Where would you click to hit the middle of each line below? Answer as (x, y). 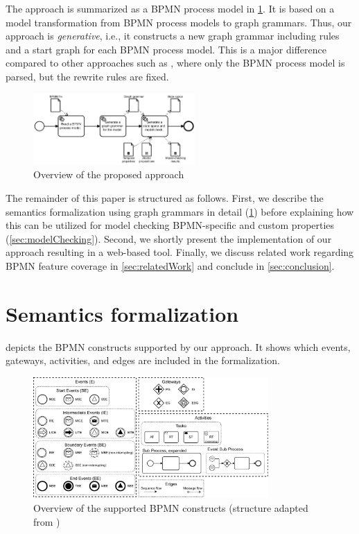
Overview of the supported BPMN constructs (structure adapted (171, 508)
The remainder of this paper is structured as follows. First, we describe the (165, 197)
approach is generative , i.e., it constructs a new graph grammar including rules (173, 36)
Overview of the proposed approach (109, 174)
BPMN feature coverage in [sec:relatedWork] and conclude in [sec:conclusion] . (170, 265)
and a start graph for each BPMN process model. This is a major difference (166, 49)
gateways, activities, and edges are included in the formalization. (143, 360)
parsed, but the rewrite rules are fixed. (87, 76)
